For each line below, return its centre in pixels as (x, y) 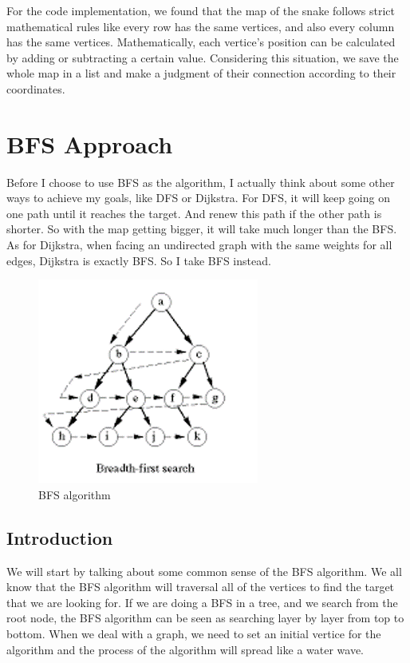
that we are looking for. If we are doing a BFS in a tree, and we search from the (202, 602)
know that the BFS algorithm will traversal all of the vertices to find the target (201, 587)
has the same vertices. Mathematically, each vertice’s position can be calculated (201, 42)
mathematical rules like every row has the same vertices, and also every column (201, 26)
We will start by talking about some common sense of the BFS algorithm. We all (204, 571)
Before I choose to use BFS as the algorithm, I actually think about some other (201, 182)
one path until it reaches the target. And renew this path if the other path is (194, 213)
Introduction (60, 537)
